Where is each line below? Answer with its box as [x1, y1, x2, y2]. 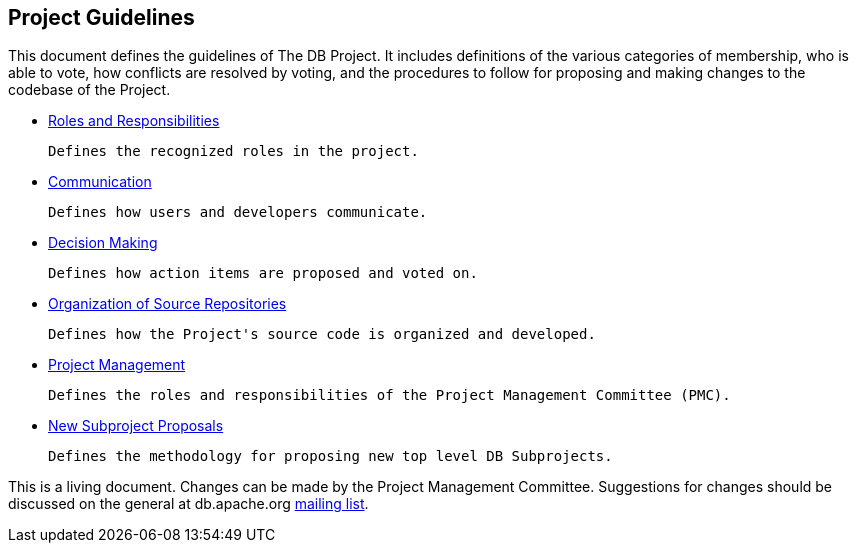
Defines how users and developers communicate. [48, 204, 428, 221]
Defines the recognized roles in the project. [48, 143, 419, 160]
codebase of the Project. [8, 81, 171, 99]
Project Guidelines [8, 5, 195, 30]
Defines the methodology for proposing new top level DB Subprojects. [48, 448, 613, 465]
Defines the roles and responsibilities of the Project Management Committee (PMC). [48, 387, 731, 404]
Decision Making [48, 234, 158, 252]
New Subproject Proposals [48, 417, 224, 435]
